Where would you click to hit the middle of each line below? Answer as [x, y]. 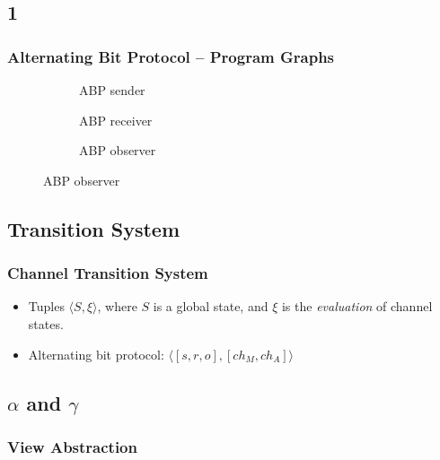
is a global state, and [211, 306]
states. [46, 323]
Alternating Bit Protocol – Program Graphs [171, 56]
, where [117, 306]
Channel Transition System [108, 273]
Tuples [46, 306]
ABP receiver [116, 120]
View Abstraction [72, 446]
